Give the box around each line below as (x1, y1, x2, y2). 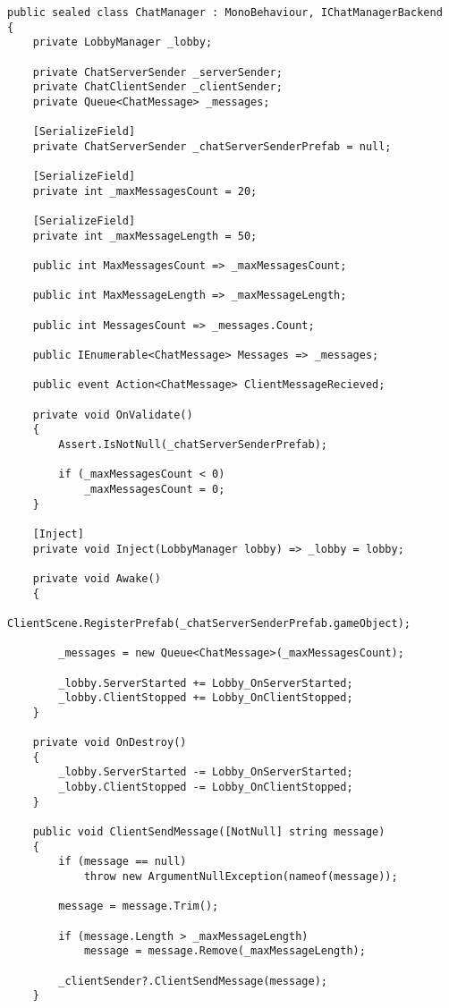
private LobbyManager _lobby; (32, 36, 213, 49)
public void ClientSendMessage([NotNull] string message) (32, 826, 385, 839)
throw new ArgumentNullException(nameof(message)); (83, 870, 398, 884)
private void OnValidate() (32, 408, 193, 421)
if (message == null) (58, 855, 187, 868)
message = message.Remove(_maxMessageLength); (83, 944, 366, 958)
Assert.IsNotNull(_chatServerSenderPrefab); (58, 438, 327, 452)
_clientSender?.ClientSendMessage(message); (58, 974, 327, 987)
